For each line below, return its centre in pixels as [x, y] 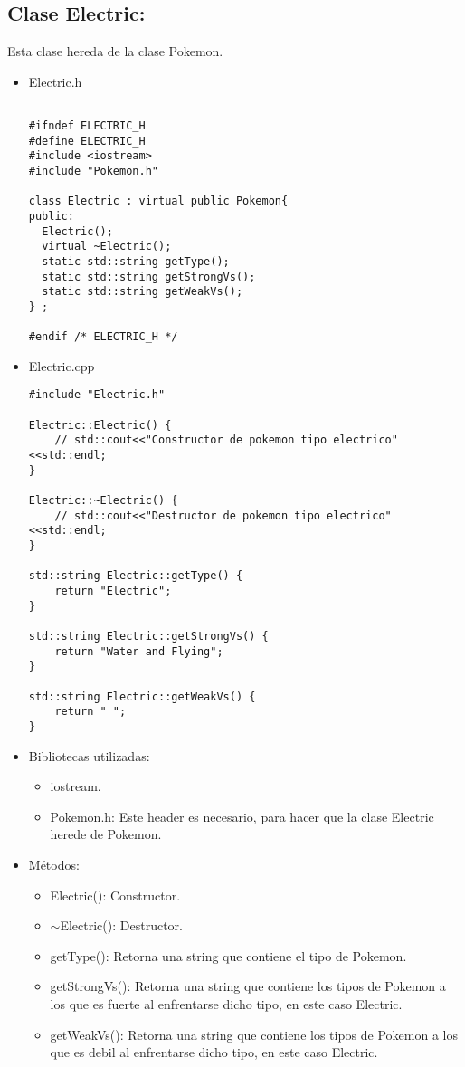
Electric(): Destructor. [121, 925]
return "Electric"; [113, 591]
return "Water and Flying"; [139, 651]
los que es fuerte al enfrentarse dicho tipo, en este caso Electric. [226, 1003]
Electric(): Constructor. [115, 895]
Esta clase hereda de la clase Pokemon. [115, 51]
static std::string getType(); [136, 261]
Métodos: [54, 864]
